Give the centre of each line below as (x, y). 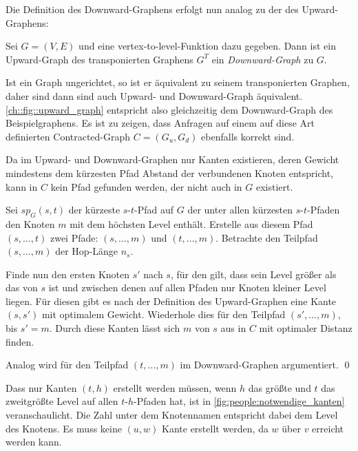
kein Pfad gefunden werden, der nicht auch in (146, 186)
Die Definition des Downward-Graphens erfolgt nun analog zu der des (152, 9)
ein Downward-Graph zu (263, 59)
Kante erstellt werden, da (215, 428)
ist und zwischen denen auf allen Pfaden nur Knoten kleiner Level (187, 287)
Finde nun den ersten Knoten (67, 274)
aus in (233, 328)
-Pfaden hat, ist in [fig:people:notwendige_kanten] (239, 401)
